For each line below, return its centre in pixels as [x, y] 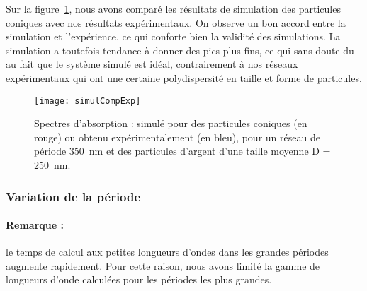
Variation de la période [73, 196]
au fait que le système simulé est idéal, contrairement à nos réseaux [152, 64]
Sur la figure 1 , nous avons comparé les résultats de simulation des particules [173, 8]
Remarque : [35, 225]
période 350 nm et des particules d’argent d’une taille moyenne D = [182, 151]
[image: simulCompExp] [87, 101]
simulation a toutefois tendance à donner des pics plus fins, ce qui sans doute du [180, 50]
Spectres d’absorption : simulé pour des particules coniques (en [171, 123]
